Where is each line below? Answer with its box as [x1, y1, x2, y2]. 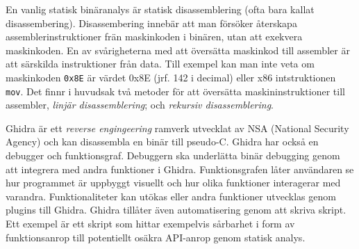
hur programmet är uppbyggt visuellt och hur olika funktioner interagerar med [6, 175, 341, 190]
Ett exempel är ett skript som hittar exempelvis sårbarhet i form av [6, 216, 295, 231]
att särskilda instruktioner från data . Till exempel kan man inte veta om [6, 56, 315, 71]
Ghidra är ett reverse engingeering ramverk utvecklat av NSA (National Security [6, 120, 349, 135]
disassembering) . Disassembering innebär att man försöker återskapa [6, 15, 297, 30]
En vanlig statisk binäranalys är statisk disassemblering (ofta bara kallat [6, 2, 315, 16]
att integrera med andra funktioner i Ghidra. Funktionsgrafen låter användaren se [6, 161, 354, 176]
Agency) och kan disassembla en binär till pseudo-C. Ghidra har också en [6, 134, 319, 149]
